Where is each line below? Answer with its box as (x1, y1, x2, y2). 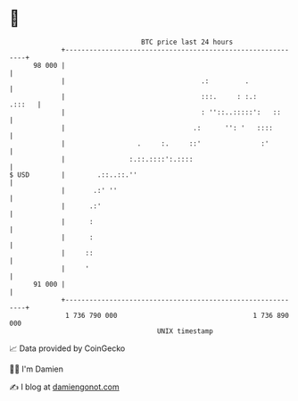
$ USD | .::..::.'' (9, 170, 138, 180)
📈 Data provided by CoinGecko (9, 343, 126, 354)
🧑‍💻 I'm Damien (9, 363, 64, 374)
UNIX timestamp (156, 326, 214, 336)
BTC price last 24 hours (141, 38, 234, 46)
